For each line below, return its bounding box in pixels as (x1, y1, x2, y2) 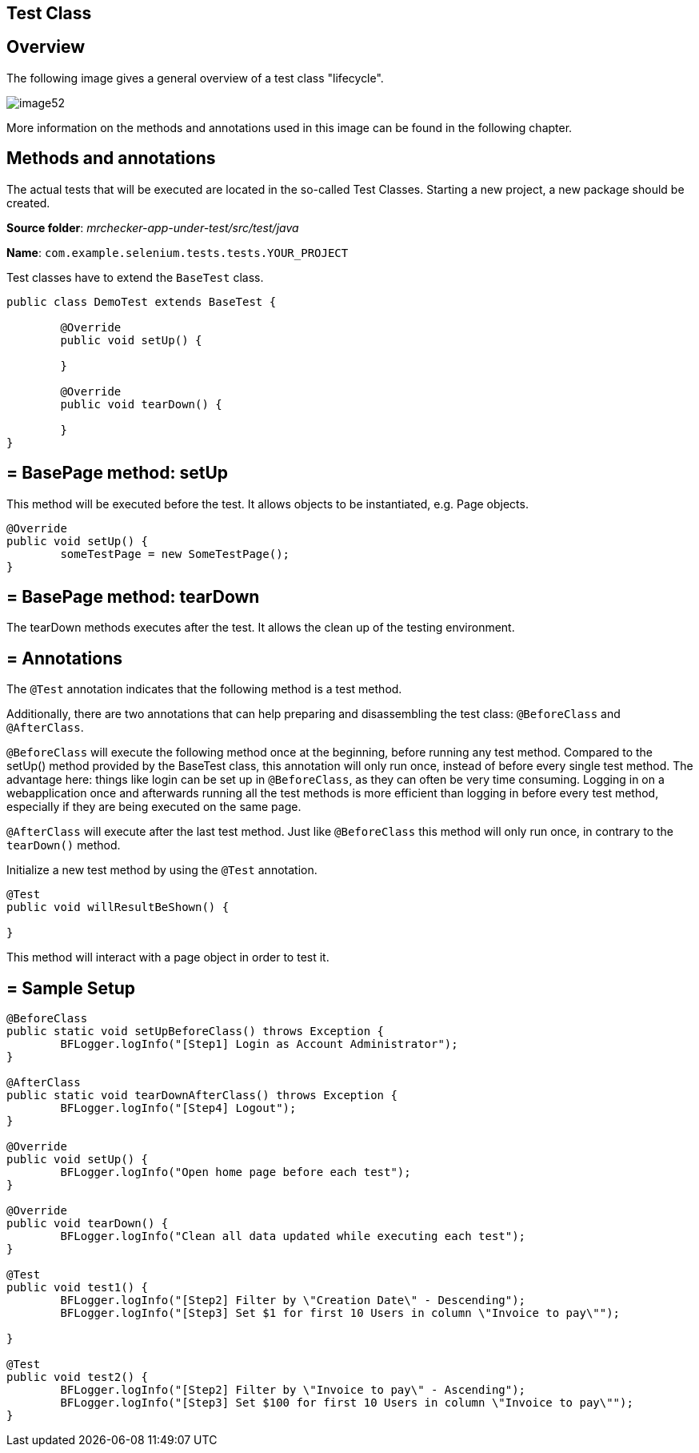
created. (6, 195, 50, 210)
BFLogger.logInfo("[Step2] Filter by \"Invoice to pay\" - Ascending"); (60, 1383, 526, 1397)
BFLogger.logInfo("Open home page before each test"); (60, 1166, 411, 1179)
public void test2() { (6, 1371, 149, 1384)
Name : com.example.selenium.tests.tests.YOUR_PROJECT (6, 245, 349, 259)
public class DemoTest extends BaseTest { (6, 295, 277, 308)
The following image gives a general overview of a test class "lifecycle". (6, 70, 384, 85)
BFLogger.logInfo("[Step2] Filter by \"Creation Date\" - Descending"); (60, 1294, 526, 1307)
